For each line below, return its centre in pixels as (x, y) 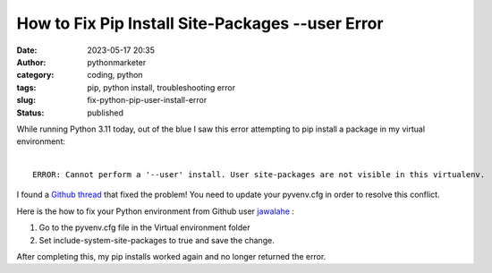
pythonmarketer (117, 62)
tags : (26, 87)
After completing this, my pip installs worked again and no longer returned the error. (171, 257)
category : (35, 75)
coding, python (115, 75)
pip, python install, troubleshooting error (161, 87)
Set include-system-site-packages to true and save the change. (157, 240)
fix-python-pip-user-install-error (147, 100)
